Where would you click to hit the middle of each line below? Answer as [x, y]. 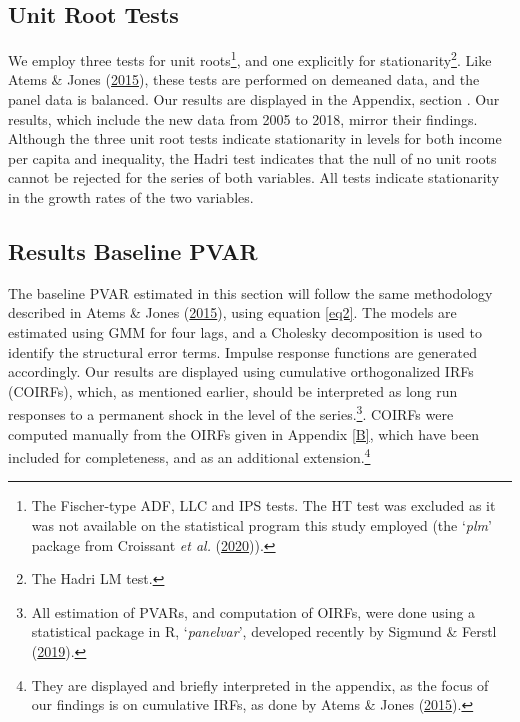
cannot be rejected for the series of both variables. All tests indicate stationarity [254, 177]
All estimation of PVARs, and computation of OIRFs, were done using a [253, 611]
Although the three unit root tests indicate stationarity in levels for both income [255, 138]
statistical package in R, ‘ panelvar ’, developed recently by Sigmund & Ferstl [264, 631]
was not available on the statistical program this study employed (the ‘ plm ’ [261, 525]
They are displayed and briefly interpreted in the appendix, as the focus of [260, 684]
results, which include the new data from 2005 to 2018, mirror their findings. [243, 118]
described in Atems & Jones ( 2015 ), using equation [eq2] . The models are [232, 312]
